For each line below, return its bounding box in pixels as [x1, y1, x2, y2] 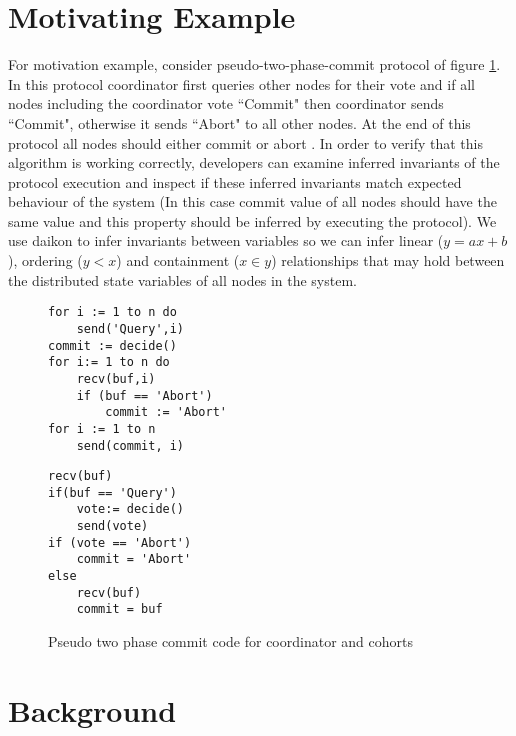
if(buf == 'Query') [48, 485, 177, 500]
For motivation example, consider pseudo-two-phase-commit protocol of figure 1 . [8, 54, 501, 75]
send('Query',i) [76, 321, 185, 336]
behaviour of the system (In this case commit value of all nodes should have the [8, 191, 497, 212]
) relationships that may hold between [271, 250, 505, 271]
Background [8, 689, 177, 730]
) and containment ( [116, 250, 240, 271]
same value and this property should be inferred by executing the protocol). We [8, 210, 497, 231]
